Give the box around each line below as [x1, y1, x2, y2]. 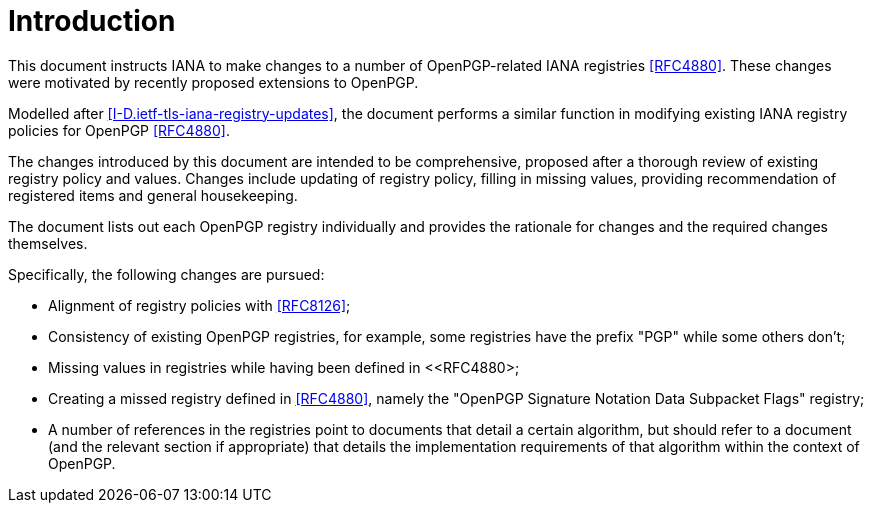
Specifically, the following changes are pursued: [8, 265, 325, 283]
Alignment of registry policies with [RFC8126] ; [48, 296, 351, 314]
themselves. [8, 234, 88, 252]
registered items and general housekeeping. [8, 186, 298, 204]
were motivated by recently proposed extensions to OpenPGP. [8, 73, 419, 91]
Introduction [8, 4, 176, 38]
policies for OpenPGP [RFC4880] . [8, 121, 230, 139]
